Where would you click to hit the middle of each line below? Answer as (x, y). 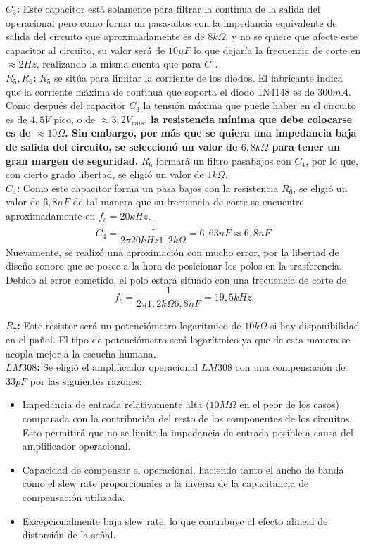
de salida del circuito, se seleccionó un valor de (122, 146)
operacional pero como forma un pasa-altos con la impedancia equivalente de (171, 22)
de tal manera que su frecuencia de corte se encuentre (188, 202)
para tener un (306, 146)
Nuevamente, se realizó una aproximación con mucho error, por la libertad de (172, 252)
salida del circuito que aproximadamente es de (105, 36)
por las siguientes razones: (86, 380)
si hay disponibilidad (315, 325)
